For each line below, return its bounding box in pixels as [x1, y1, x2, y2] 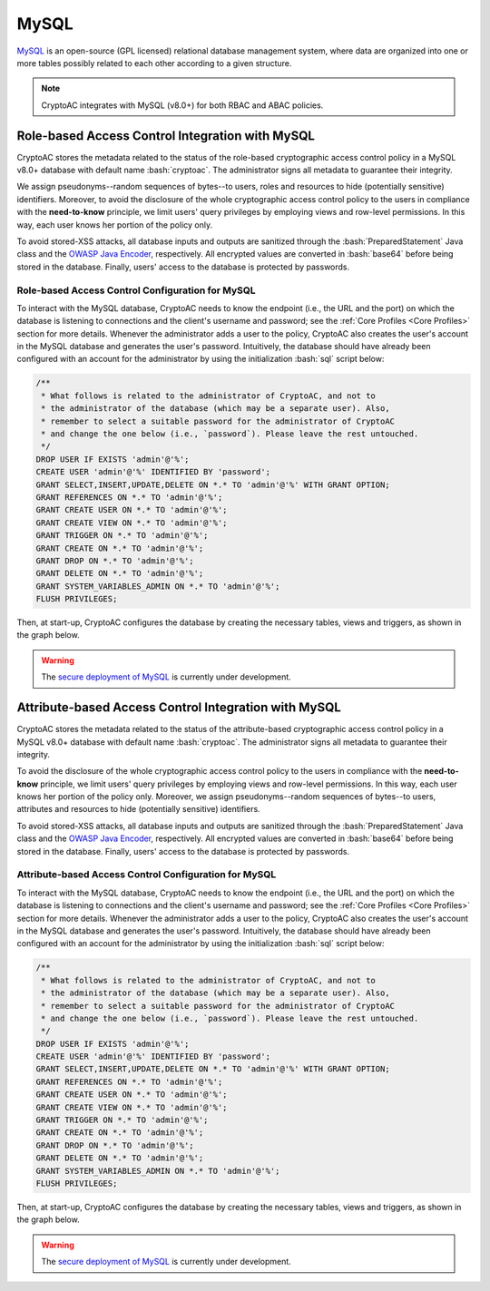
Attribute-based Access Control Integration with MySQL [16, 699, 342, 716]
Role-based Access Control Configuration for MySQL [16, 284, 256, 297]
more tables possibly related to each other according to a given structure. [16, 57, 292, 68]
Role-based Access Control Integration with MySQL [16, 128, 315, 143]
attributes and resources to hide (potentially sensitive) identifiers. [16, 804, 260, 815]
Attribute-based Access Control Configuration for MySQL [16, 868, 277, 881]
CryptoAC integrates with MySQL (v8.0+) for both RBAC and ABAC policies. [41, 100, 324, 111]
